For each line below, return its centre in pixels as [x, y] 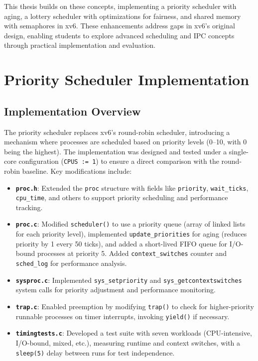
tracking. [29, 207]
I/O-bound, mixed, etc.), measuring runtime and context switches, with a [128, 342]
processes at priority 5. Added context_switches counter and [132, 253]
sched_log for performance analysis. [71, 263]
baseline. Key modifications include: [77, 171]
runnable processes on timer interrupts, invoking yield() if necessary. [123, 316]
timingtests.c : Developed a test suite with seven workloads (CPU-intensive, [134, 333]
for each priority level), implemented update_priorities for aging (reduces [131, 234]
